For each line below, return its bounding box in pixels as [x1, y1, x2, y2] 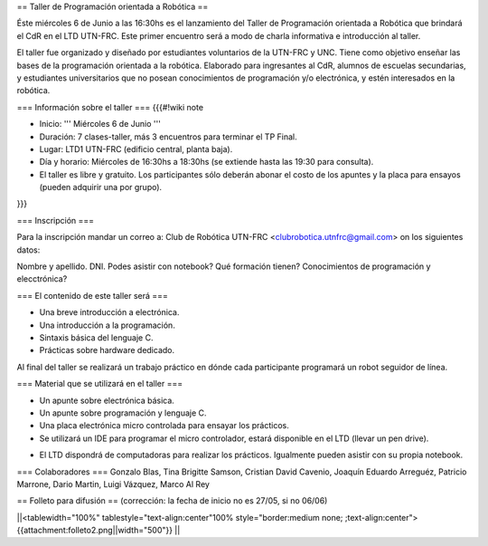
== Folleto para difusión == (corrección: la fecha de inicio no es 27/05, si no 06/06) [16, 495, 328, 506]
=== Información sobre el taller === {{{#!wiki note [16, 101, 203, 112]
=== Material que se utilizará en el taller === [16, 378, 183, 389]
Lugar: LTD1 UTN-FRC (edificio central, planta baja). [39, 143, 233, 154]
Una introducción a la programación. [39, 320, 175, 330]
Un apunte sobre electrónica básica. [39, 395, 175, 406]
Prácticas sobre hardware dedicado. [39, 345, 175, 356]
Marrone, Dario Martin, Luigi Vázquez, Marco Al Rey [16, 478, 210, 489]
